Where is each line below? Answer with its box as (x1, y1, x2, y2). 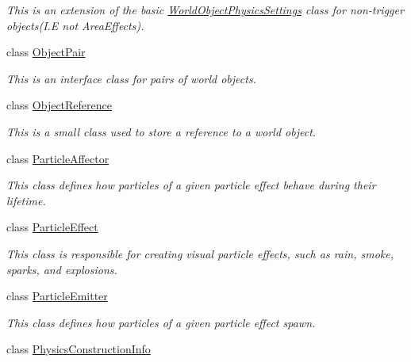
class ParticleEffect (6, 219, 98, 235)
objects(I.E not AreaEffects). (6, 17, 144, 33)
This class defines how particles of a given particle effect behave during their (6, 177, 376, 193)
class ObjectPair (6, 44, 86, 60)
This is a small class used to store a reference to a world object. (6, 123, 317, 139)
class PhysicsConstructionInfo (6, 341, 151, 357)
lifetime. (6, 192, 46, 208)
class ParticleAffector (6, 150, 109, 166)
